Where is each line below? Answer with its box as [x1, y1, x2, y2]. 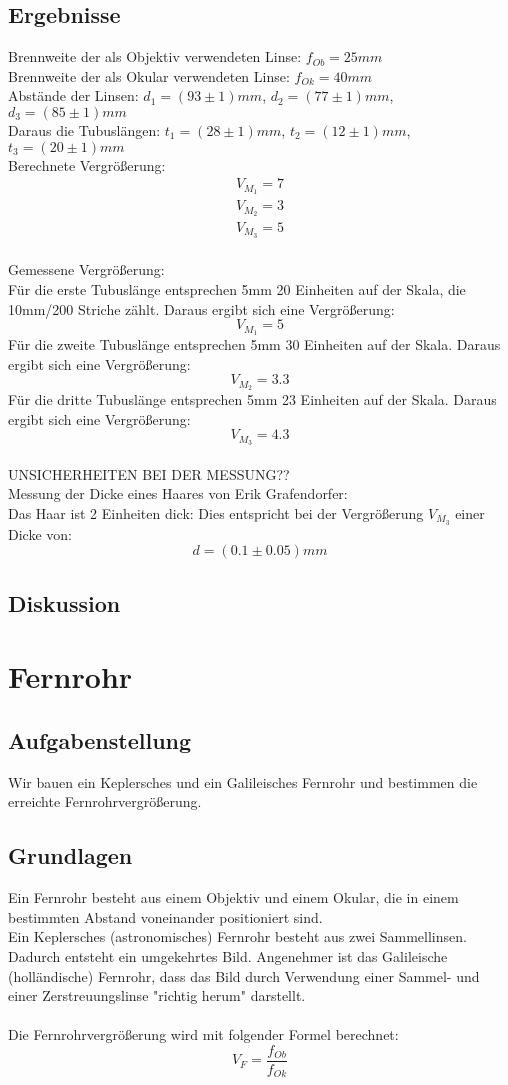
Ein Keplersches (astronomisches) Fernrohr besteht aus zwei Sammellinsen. [8, 926, 467, 947]
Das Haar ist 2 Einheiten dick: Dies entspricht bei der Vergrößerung [8, 502, 424, 523]
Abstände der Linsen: [8, 85, 139, 106]
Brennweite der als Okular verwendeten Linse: [8, 65, 290, 86]
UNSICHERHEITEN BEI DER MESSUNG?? [8, 463, 290, 484]
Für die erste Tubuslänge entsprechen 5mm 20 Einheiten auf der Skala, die [8, 279, 466, 300]
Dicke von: [8, 523, 72, 544]
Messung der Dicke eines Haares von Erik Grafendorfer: [8, 483, 348, 504]
